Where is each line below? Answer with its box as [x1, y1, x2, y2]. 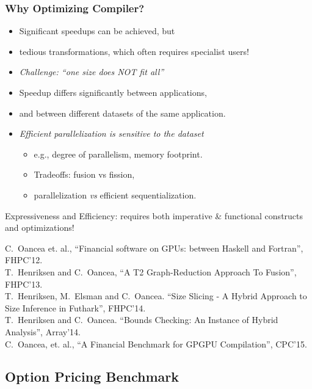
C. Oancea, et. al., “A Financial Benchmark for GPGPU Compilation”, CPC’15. [5, 337, 307, 350]
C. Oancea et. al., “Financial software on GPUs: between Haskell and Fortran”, [5, 241, 303, 254]
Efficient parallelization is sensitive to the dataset [19, 127, 204, 140]
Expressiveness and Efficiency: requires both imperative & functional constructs [5, 209, 303, 222]
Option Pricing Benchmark [5, 367, 180, 386]
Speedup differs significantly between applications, [19, 86, 207, 98]
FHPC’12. [5, 253, 43, 266]
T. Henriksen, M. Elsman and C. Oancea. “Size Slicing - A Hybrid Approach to [5, 289, 307, 302]
